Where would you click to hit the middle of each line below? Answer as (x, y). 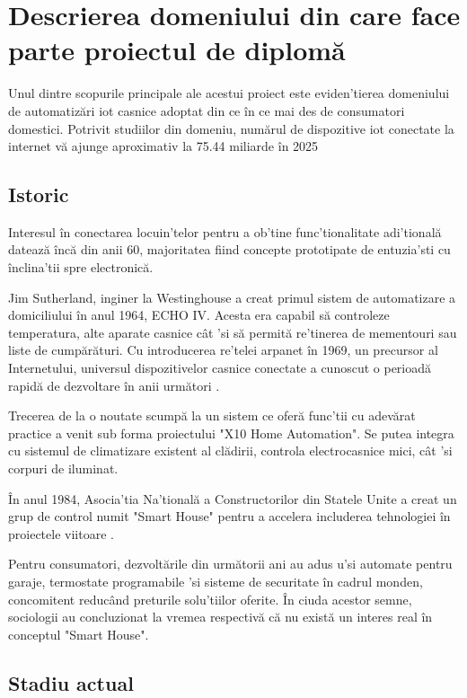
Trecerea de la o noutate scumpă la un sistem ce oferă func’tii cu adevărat (212, 415)
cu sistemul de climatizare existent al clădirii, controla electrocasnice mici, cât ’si (230, 451)
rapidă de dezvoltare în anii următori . (114, 385)
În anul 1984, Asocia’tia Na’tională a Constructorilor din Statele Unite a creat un (233, 498)
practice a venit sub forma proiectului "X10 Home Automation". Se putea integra (231, 433)
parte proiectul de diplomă (177, 50)
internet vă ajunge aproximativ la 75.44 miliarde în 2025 (163, 146)
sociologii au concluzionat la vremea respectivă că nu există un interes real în (220, 617)
